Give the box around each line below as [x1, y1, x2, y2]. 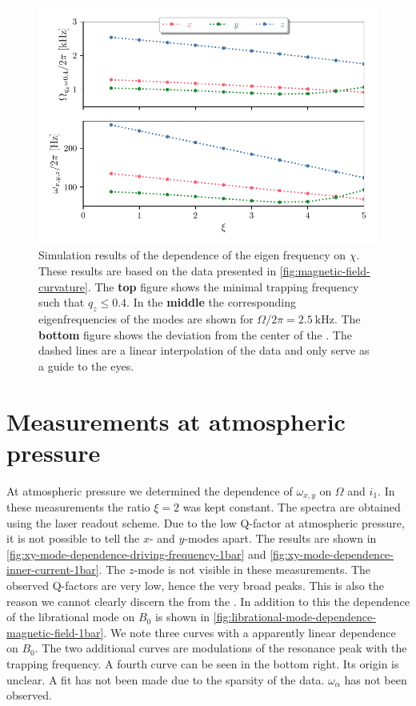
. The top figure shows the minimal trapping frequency [87, 278, 359, 295]
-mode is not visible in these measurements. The [134, 561, 371, 578]
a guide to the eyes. [38, 357, 134, 374]
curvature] [38, 278, 88, 295]
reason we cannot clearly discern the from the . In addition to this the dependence [6, 592, 410, 609]
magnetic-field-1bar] [6, 624, 104, 640]
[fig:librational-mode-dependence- [213, 608, 376, 625]
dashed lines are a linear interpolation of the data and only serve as [38, 342, 370, 359]
